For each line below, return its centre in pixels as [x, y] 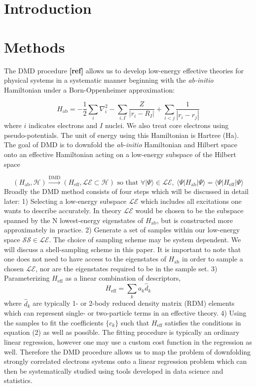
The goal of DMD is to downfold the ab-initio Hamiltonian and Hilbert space [121, 145]
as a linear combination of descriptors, [123, 278]
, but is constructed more [195, 220]
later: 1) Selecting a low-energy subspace [65, 201]
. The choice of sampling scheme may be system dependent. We [145, 239]
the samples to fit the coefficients [54, 322]
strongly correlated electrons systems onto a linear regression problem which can [126, 361]
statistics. [18, 380]
